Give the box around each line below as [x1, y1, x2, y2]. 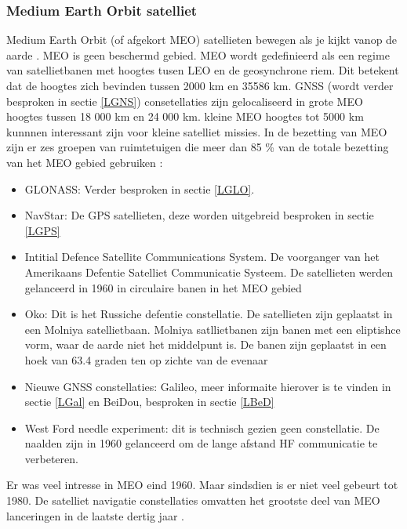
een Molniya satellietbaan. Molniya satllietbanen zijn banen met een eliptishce [24, 321, 401, 337]
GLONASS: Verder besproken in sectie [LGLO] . [24, 180, 255, 197]
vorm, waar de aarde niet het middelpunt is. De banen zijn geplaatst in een [24, 336, 387, 353]
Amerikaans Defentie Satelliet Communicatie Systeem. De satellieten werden [24, 263, 394, 280]
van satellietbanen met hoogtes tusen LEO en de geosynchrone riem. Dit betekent [6, 62, 399, 78]
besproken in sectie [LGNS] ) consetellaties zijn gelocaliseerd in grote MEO [6, 92, 363, 109]
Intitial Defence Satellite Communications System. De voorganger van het [24, 248, 380, 265]
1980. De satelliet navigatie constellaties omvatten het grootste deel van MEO [6, 492, 380, 509]
